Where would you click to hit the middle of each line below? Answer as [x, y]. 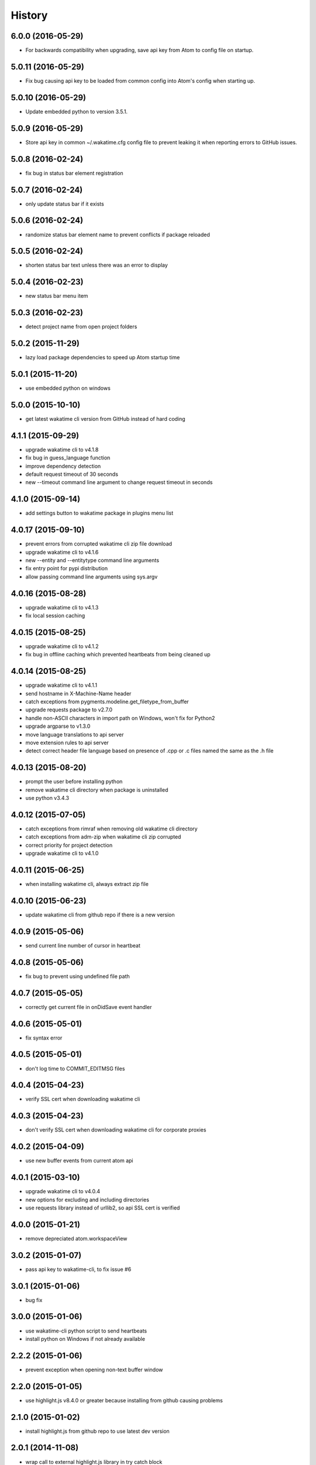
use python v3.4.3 [47, 798]
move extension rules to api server [67, 743]
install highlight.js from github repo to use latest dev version [97, 1431]
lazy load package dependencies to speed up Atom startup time [103, 357]
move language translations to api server [75, 734]
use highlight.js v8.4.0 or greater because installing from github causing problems [124, 1400]
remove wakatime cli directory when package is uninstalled [97, 790]
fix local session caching [55, 616]
